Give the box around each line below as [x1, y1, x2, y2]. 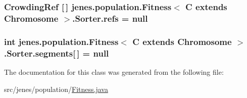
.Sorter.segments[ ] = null [4, 46, 109, 59]
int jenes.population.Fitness [4, 35, 119, 47]
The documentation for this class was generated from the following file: [4, 66, 224, 77]
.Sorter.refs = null [72, 12, 148, 24]
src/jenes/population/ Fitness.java [4, 83, 108, 94]
